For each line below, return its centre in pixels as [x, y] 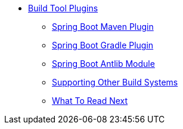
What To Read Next [90, 101]
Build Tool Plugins [63, 8]
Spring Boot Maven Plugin [103, 27]
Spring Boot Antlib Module [103, 64]
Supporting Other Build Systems [115, 82]
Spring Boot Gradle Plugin [103, 45]
